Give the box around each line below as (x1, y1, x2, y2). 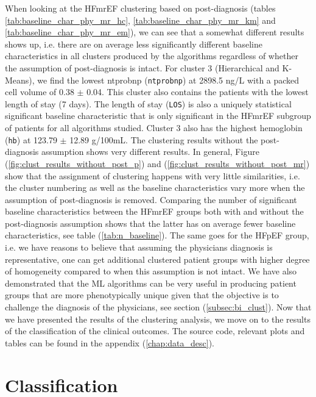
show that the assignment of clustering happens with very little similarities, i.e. (5, 169, 300, 182)
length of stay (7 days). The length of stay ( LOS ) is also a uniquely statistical (5, 97, 292, 110)
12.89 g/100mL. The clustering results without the (69, 133, 258, 146)
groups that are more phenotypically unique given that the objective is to (5, 288, 279, 301)
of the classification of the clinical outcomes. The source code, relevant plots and (5, 324, 305, 337)
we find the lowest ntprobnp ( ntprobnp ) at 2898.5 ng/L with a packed (37, 73, 300, 86)
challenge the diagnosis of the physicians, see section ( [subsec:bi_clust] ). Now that (5, 301, 312, 313)
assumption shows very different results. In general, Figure (41, 145, 259, 158)
